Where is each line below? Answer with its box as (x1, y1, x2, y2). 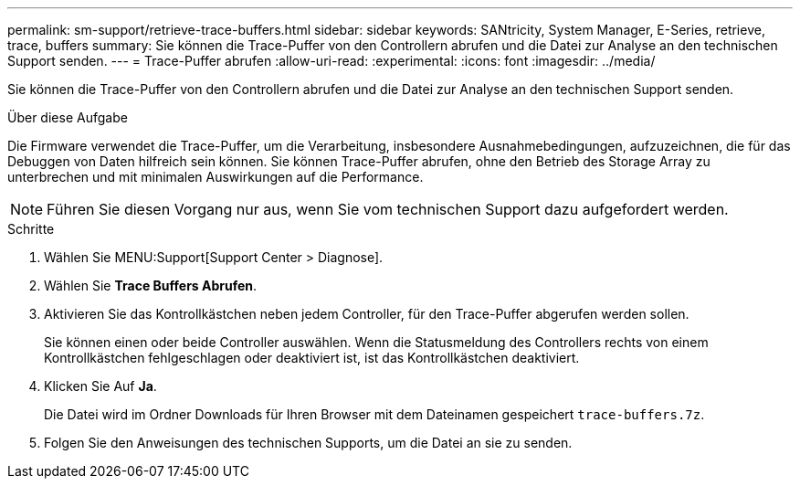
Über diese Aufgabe (7, 110, 128, 125)
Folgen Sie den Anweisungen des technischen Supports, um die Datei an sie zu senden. (44, 435, 573, 450)
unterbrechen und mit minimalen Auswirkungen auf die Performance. (7, 169, 424, 185)
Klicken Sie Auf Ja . (44, 378, 157, 394)
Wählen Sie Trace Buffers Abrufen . (44, 278, 258, 293)
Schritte (7, 221, 55, 237)
